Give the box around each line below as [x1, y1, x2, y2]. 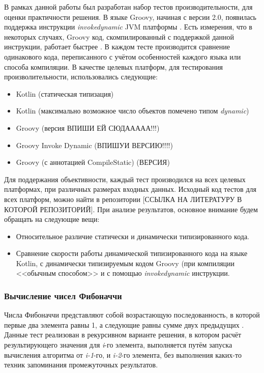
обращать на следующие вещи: [4, 214, 100, 224]
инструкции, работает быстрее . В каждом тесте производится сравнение [4, 41, 230, 52]
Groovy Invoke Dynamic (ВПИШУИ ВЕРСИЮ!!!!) [16, 139, 173, 150]
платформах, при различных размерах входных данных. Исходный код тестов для [4, 184, 256, 194]
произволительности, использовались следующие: [4, 71, 158, 82]
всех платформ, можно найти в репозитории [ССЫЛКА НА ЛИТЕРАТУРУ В [4, 193, 242, 204]
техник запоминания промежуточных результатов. [4, 359, 158, 370]
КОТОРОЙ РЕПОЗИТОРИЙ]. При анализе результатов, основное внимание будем [4, 204, 258, 214]
